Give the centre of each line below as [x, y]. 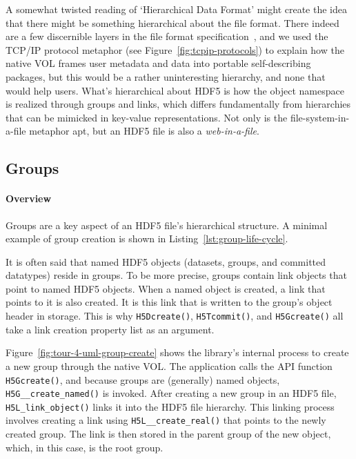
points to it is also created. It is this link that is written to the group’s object [169, 302]
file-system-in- [320, 117]
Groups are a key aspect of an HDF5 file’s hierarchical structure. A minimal [167, 225]
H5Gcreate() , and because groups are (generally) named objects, [143, 379]
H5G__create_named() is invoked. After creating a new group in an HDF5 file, [171, 393]
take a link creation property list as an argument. [110, 329]
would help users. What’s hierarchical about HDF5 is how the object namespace [175, 90]
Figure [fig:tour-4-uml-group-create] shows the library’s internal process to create [177, 352]
